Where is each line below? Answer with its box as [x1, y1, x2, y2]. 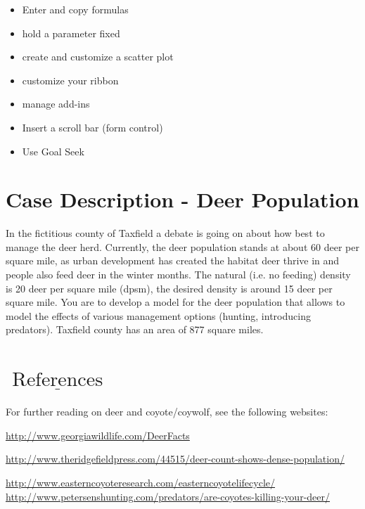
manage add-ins [22, 96, 90, 111]
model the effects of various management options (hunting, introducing [6, 308, 311, 323]
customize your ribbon [22, 72, 119, 87]
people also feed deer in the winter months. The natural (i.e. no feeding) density [6, 267, 351, 282]
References [12, 370, 103, 390]
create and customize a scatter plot [22, 49, 174, 64]
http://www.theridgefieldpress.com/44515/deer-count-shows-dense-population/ [6, 451, 345, 466]
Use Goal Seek [22, 143, 84, 158]
